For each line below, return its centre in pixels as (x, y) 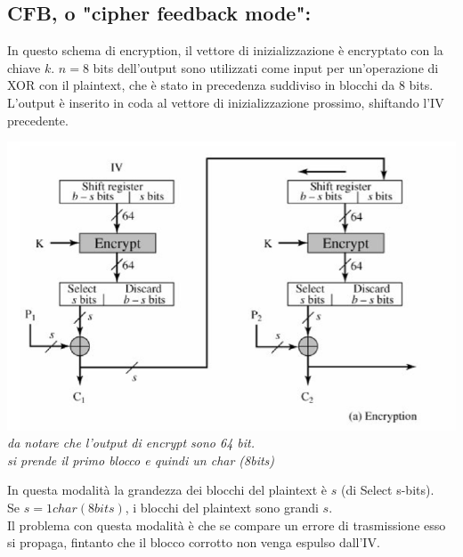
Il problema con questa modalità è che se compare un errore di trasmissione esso (227, 525)
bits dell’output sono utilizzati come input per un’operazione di (266, 67)
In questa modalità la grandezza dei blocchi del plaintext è (167, 490)
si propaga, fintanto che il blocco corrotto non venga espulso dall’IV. (194, 542)
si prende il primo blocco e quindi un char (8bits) (141, 460)
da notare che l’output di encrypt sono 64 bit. (131, 443)
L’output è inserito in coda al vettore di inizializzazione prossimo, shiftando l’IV (226, 102)
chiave (24, 67)
